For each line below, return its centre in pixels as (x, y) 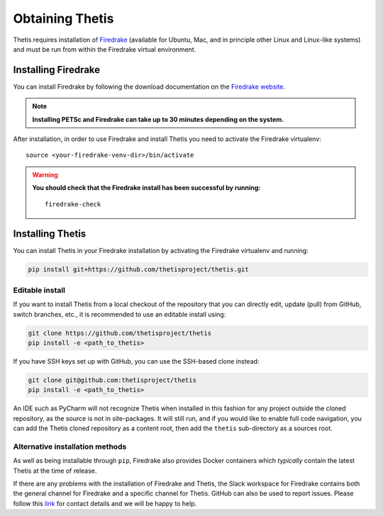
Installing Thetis (50, 234)
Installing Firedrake (57, 70)
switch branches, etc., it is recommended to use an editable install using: (120, 314)
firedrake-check (73, 204)
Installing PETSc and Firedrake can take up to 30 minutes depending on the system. (158, 119)
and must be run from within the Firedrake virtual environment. (105, 49)
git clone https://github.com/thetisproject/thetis (120, 333)
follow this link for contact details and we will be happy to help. (105, 503)
